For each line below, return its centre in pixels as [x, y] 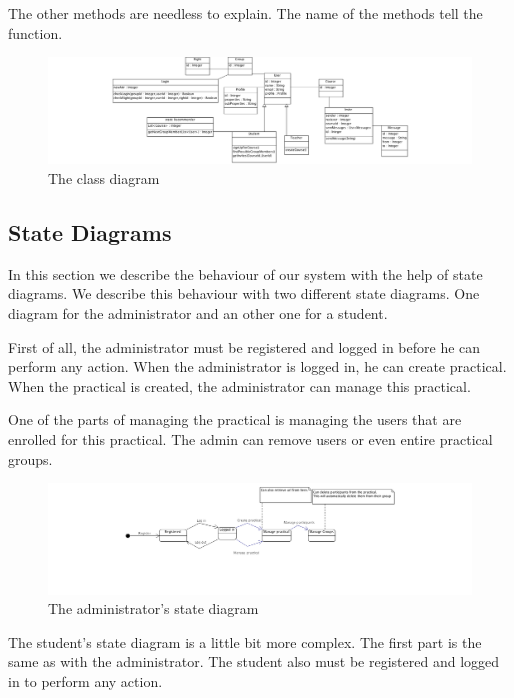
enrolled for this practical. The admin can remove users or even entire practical [250, 438]
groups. [30, 458]
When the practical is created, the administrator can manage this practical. [239, 385]
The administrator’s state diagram [153, 608]
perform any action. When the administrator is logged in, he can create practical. [257, 366]
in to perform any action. [85, 680]
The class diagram [104, 178]
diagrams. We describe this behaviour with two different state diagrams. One [244, 293]
